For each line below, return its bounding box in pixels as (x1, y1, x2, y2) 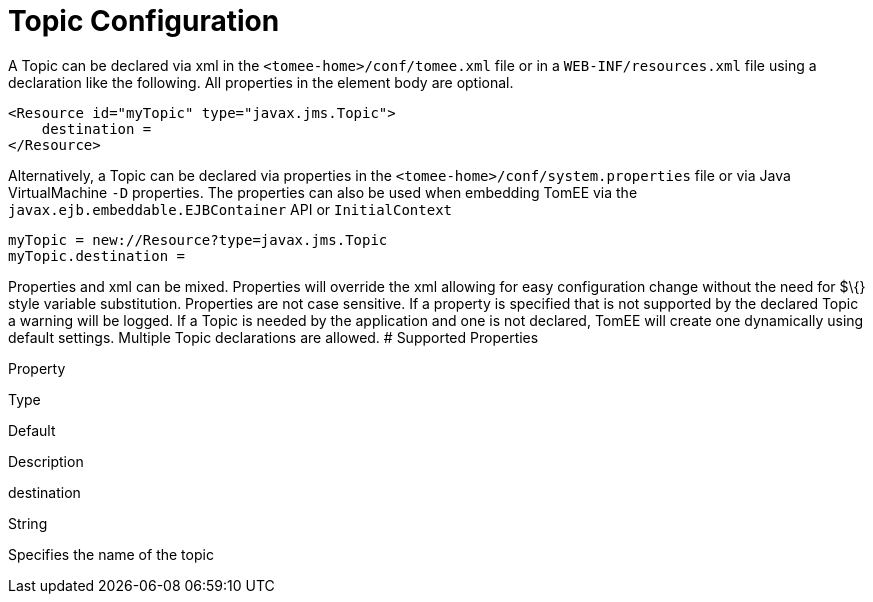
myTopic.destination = (8, 247, 186, 264)
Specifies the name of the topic (8, 545, 214, 563)
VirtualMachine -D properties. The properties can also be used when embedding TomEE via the (8, 183, 638, 201)
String (8, 514, 48, 532)
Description (8, 452, 84, 470)
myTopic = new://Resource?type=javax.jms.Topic (8, 231, 388, 248)
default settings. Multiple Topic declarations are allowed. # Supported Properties (8, 328, 539, 346)
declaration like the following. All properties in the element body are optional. (8, 73, 514, 91)
